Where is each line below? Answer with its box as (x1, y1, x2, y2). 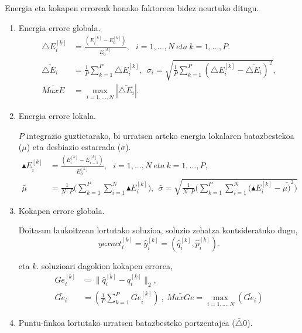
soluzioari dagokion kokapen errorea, (41, 260, 173, 271)
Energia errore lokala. (18, 110, 96, 122)
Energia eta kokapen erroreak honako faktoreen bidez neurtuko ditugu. (5, 2, 259, 13)
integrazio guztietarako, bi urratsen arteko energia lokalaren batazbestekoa (26, 129, 294, 141)
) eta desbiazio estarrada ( (26, 141, 121, 153)
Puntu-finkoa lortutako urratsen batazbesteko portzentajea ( (18, 317, 235, 329)
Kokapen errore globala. (18, 204, 105, 216)
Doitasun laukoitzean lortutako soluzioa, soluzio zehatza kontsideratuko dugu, (18, 224, 298, 236)
